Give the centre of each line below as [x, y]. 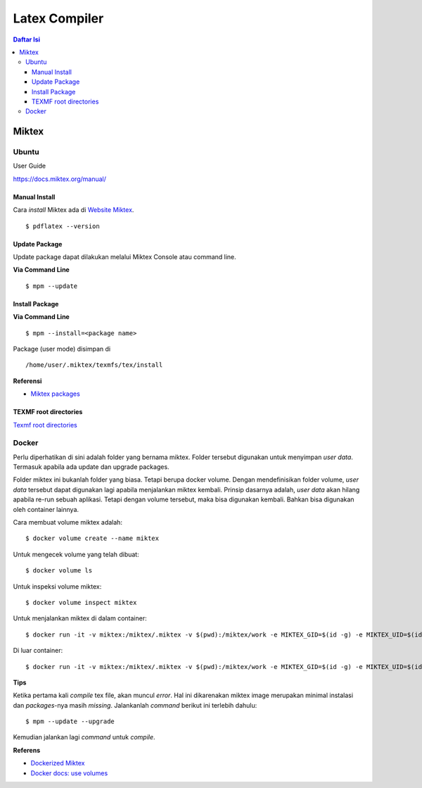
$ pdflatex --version [63, 226]
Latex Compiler [58, 18]
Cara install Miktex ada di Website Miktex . [73, 210]
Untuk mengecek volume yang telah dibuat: [76, 554]
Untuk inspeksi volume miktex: [57, 586]
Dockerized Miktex [58, 763]
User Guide [30, 166]
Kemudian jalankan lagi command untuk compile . [84, 737]
